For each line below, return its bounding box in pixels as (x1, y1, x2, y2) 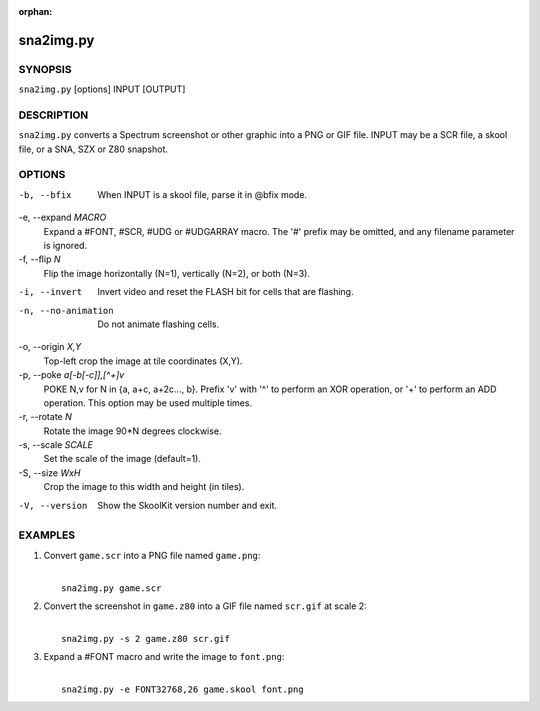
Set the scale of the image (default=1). (43, 453, 202, 465)
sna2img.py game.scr (61, 582, 162, 594)
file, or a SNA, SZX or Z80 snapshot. (18, 143, 169, 155)
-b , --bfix (18, 189, 72, 200)
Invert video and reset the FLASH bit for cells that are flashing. (97, 286, 354, 298)
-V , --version (18, 500, 88, 511)
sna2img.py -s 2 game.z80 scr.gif (61, 633, 230, 644)
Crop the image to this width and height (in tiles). (43, 481, 245, 493)
